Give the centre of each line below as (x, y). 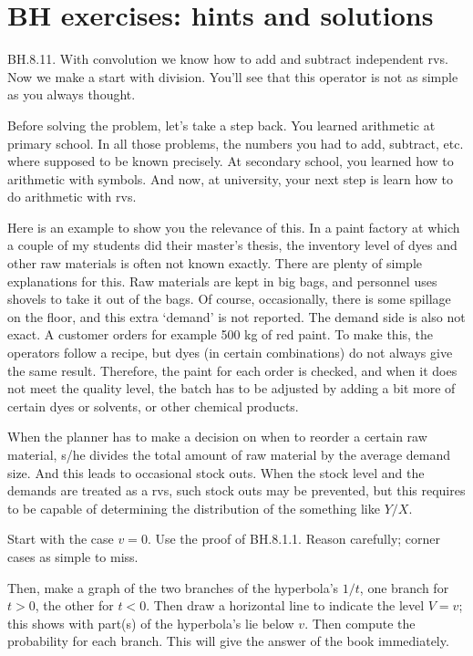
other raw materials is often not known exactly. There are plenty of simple (215, 263)
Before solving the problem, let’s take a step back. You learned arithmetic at (221, 125)
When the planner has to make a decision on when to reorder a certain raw (217, 437)
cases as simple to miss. (73, 556)
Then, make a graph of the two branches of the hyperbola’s (173, 587)
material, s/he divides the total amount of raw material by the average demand (229, 454)
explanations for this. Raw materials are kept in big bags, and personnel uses (222, 281)
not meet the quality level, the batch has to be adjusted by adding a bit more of (231, 388)
